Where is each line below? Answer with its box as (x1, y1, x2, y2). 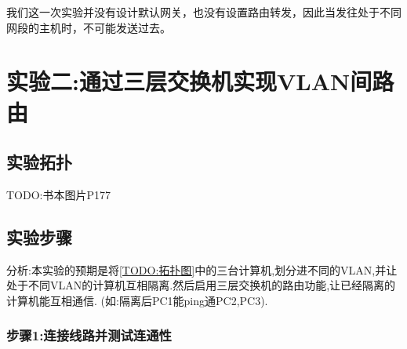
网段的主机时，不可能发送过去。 (6, 19, 171, 35)
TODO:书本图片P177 (6, 186, 111, 202)
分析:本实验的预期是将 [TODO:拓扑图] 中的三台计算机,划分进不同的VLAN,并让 (6, 261, 398, 278)
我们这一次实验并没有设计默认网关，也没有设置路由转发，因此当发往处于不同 (6, 4, 402, 20)
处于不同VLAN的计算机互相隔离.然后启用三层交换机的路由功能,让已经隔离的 (6, 277, 396, 293)
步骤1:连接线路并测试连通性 (6, 325, 172, 345)
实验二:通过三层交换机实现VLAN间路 (6, 65, 394, 97)
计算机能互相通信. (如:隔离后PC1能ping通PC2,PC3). (6, 292, 268, 308)
